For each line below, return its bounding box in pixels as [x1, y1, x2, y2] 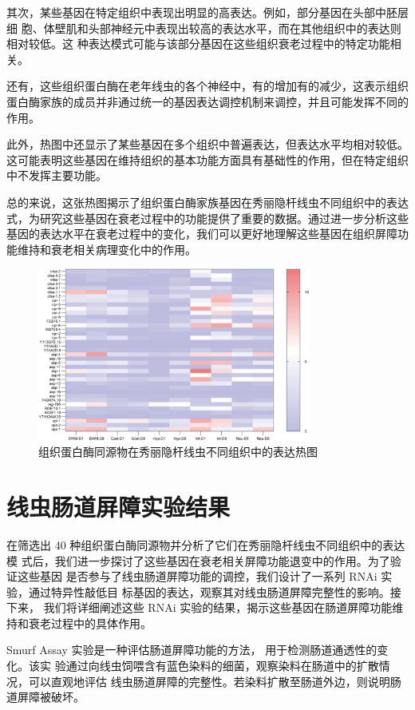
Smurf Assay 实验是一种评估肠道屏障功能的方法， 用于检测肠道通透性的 [6, 641, 377, 658]
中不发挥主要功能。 [6, 167, 107, 184]
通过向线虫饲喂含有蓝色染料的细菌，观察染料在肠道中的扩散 [65, 657, 379, 674]
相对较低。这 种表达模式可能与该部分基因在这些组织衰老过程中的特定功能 [6, 35, 390, 52]
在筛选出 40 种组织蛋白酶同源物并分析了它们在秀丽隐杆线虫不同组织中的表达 [6, 536, 405, 553]
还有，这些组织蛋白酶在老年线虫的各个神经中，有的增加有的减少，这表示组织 [6, 77, 409, 94]
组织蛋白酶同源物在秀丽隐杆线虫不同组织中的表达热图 [38, 443, 318, 460]
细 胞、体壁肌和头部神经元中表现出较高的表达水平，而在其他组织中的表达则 [6, 19, 401, 36]
